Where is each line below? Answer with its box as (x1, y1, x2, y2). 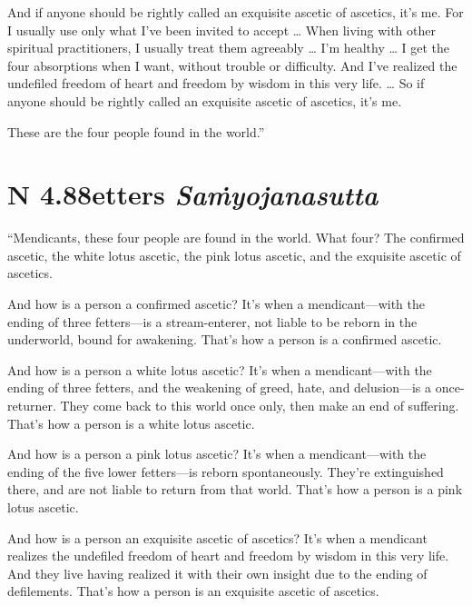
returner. (7, 396, 56, 415)
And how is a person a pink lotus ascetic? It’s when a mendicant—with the (7, 444, 427, 463)
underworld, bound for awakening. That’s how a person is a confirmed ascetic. (7, 330, 442, 349)
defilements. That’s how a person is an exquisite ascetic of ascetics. (7, 581, 379, 601)
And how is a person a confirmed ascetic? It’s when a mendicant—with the (7, 294, 426, 313)
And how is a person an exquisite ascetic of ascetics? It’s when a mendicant (7, 528, 428, 547)
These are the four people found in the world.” (7, 122, 265, 141)
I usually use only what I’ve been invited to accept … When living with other (7, 20, 436, 39)
